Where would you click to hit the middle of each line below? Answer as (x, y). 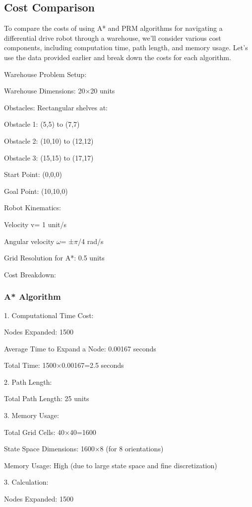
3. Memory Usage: (31, 415)
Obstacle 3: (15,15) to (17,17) (49, 157)
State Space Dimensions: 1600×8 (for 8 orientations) (84, 449)
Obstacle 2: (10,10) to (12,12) (49, 140)
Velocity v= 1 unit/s (35, 224)
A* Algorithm (32, 296)
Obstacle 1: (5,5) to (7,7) (42, 124)
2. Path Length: (28, 381)
